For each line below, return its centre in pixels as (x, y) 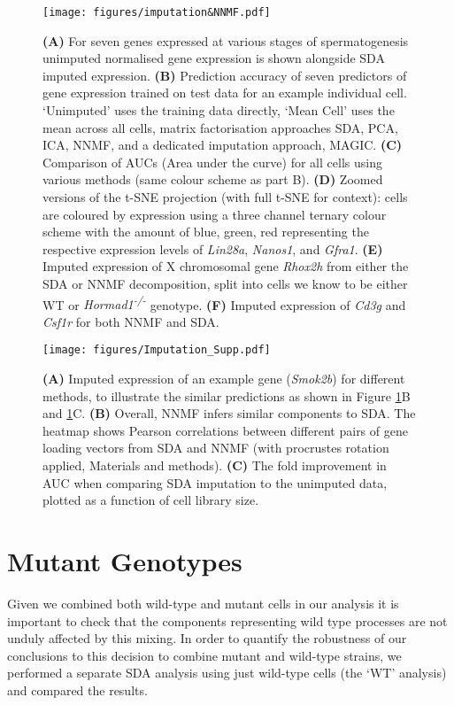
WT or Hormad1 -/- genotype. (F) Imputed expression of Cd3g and (224, 303)
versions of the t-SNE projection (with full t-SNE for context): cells (225, 197)
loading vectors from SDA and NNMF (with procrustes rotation (216, 448)
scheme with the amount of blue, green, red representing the (206, 232)
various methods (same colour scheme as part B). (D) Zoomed (213, 179)
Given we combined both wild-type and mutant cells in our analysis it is (203, 603)
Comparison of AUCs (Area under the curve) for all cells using (212, 162)
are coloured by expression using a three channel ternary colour (215, 214)
